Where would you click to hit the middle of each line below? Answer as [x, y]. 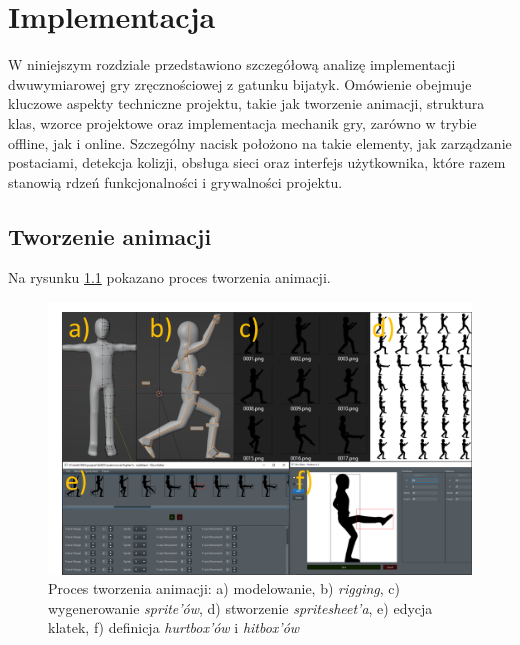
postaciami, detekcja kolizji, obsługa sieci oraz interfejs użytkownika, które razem [257, 162]
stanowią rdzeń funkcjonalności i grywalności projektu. [175, 181]
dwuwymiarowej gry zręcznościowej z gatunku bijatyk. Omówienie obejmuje [240, 83]
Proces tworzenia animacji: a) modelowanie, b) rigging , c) [224, 588]
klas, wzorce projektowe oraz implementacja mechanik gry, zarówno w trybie [242, 122]
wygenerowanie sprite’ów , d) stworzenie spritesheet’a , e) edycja [240, 607]
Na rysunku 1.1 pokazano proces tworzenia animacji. [169, 277]
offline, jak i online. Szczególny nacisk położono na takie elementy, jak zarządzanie [260, 142]
